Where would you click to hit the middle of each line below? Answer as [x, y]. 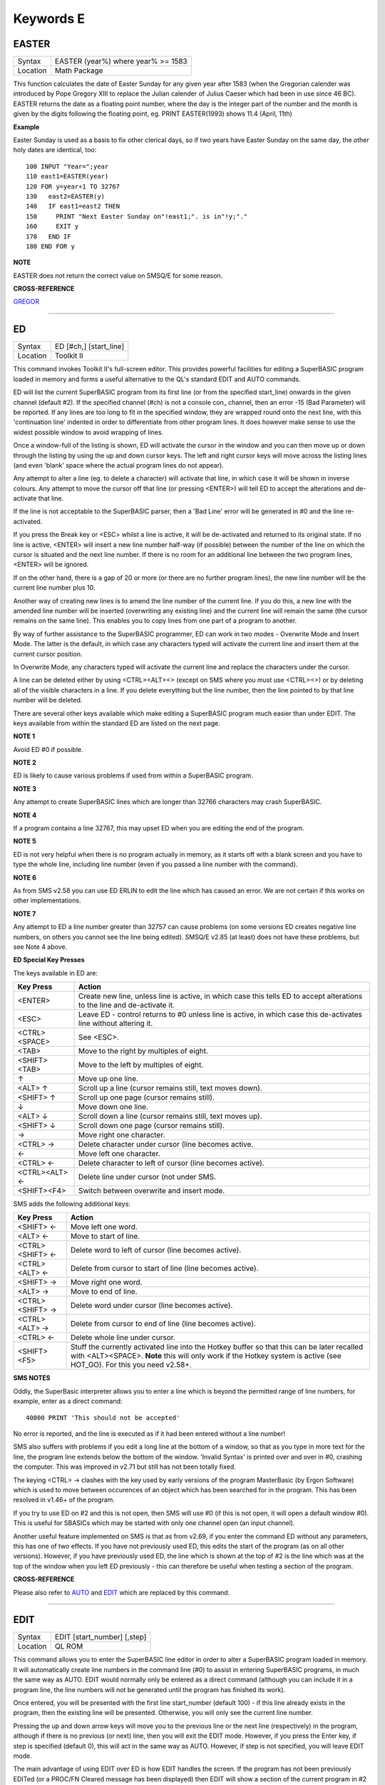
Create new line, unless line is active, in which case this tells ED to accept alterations [221, 996]
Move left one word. [104, 1227]
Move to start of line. [105, 1237]
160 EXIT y [52, 226]
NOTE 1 [24, 736]
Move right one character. [122, 1135]
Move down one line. [114, 1107]
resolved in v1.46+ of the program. [64, 1500]
